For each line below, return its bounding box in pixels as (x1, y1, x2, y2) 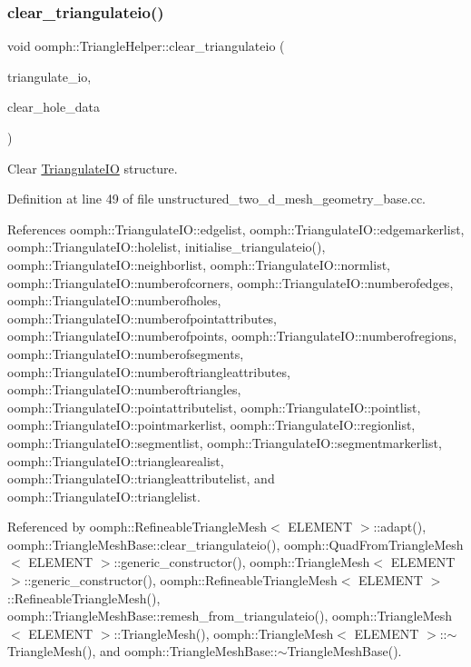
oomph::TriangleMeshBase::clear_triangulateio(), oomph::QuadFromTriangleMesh (7, 534, 464, 553)
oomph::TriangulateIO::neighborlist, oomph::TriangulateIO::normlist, (7, 254, 390, 274)
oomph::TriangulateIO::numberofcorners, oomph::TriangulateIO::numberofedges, (7, 273, 454, 292)
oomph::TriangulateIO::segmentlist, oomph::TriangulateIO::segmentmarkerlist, (7, 433, 442, 452)
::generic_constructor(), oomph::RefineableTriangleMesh (24, 571, 338, 590)
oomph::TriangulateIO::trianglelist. (7, 486, 201, 505)
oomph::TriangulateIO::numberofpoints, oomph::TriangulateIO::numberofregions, (7, 326, 457, 345)
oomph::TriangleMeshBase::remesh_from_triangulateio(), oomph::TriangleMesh (7, 606, 452, 625)
